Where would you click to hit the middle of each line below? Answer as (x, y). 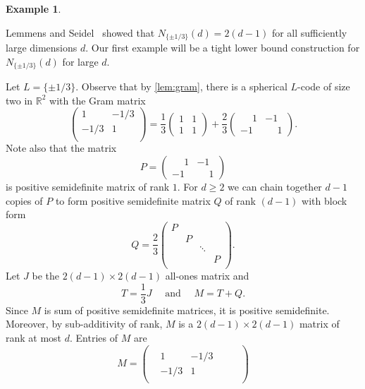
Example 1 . (33, 8)
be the (46, 276)
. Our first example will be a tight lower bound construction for (223, 48)
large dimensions (42, 48)
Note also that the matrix (61, 148)
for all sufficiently (309, 32)
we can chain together (275, 187)
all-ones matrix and (207, 276)
